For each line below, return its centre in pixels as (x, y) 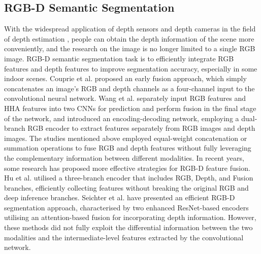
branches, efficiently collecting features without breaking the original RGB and (126, 187)
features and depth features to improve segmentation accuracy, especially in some (131, 68)
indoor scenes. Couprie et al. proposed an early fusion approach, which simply (125, 78)
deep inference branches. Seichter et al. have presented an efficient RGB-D (120, 197)
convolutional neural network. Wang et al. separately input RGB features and (125, 98)
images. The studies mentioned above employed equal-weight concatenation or (126, 138)
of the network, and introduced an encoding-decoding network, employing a (122, 118)
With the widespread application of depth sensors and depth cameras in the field (130, 29)
